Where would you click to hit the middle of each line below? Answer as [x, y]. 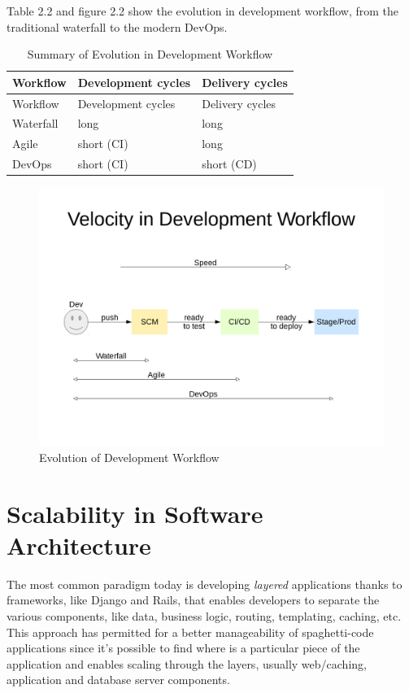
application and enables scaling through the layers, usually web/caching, [187, 663]
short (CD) [229, 164]
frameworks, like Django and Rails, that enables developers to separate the [193, 600]
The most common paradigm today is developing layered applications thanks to [204, 584]
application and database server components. [118, 680]
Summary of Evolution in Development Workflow [150, 54]
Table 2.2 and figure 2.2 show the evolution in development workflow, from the [203, 11]
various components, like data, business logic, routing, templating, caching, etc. [204, 615]
